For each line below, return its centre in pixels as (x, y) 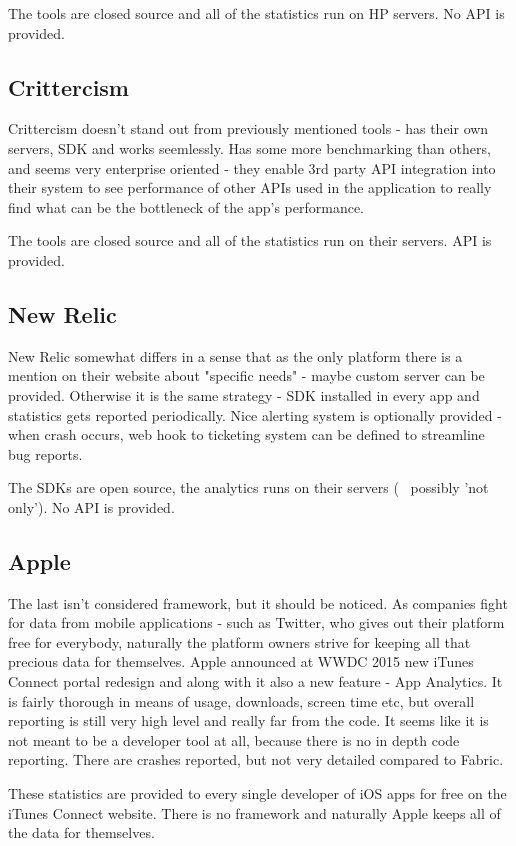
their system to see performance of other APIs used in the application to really (250, 187)
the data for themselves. (81, 832)
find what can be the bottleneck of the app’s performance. (186, 206)
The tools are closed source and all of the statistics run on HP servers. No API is (256, 13)
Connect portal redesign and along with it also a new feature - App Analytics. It (255, 681)
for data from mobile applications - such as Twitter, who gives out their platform (256, 622)
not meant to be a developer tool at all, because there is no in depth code (234, 739)
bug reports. (45, 453)
